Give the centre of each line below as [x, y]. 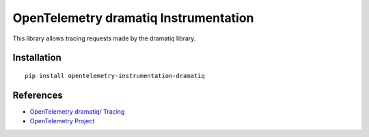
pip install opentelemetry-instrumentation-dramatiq [115, 76]
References [38, 95]
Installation [37, 58]
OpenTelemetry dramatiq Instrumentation [133, 18]
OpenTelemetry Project [62, 121]
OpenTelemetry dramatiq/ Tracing [77, 111]
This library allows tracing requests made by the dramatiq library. [104, 38]
